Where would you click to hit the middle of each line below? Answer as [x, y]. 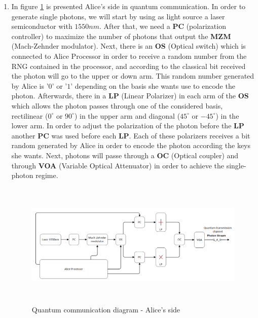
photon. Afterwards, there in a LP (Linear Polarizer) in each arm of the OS [130, 96]
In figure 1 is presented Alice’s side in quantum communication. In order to [128, 6]
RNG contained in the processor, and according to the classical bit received [128, 66]
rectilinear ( [30, 115]
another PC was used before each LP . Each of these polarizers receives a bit [131, 135]
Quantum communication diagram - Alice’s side [106, 310]
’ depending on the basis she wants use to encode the [153, 85]
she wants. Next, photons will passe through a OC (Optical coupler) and [125, 155]
